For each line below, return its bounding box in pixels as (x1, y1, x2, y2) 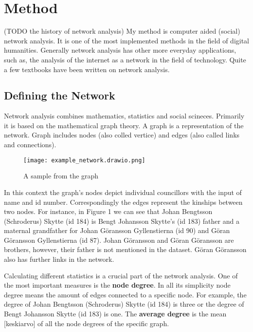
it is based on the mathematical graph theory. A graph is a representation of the (4, 120, 244, 130)
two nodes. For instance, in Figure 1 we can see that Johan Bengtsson (4, 206, 213, 216)
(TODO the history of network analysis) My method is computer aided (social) (4, 26, 240, 36)
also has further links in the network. (4, 254, 114, 264)
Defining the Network (4, 88, 115, 103)
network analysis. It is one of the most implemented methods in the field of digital (4, 35, 250, 45)
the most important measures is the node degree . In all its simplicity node (4, 280, 231, 290)
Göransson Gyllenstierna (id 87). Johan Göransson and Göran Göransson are (4, 234, 234, 245)
